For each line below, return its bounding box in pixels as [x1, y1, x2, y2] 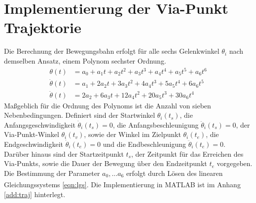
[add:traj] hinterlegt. [4, 189, 66, 199]
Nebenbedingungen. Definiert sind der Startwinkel [4, 110, 155, 120]
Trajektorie [4, 17, 81, 37]
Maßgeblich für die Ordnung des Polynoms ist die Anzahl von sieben [4, 100, 211, 110]
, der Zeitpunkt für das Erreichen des [131, 148, 244, 159]
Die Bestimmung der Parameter [4, 168, 100, 178]
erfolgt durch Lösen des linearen [126, 168, 223, 178]
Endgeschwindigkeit [4, 138, 64, 149]
